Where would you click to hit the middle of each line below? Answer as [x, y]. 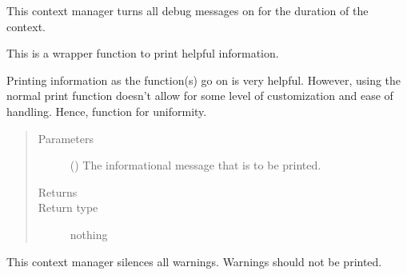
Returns [58, 191]
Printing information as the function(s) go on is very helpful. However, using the [204, 80]
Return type [68, 207]
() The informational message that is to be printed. [196, 165]
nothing [89, 234]
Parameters [66, 138]
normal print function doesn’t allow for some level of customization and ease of [200, 96]
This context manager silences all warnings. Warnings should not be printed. [194, 261]
